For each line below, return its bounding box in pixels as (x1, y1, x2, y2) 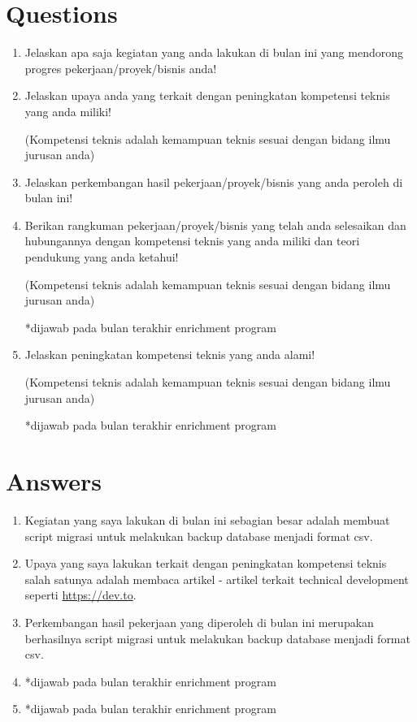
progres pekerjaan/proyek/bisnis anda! (24, 59, 217, 76)
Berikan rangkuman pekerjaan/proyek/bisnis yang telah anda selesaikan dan (24, 216, 406, 233)
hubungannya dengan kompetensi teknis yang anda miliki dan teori (24, 232, 360, 249)
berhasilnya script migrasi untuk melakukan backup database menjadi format (24, 629, 410, 646)
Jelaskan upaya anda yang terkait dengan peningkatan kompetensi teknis (24, 87, 390, 104)
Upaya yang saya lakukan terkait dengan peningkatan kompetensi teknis (24, 555, 387, 572)
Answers (6, 465, 102, 497)
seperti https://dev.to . (24, 586, 137, 603)
